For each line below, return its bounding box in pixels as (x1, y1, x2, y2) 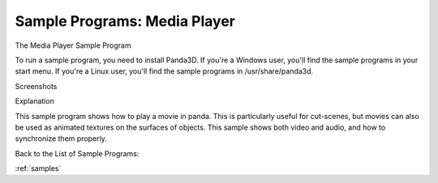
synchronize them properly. (15, 134, 107, 143)
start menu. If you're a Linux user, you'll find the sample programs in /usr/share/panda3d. (15, 66, 314, 76)
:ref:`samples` (15, 164, 62, 173)
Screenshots (15, 81, 58, 91)
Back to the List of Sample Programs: (15, 148, 140, 158)
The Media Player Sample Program (15, 40, 131, 50)
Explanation (15, 96, 54, 106)
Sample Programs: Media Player (15, 12, 235, 30)
